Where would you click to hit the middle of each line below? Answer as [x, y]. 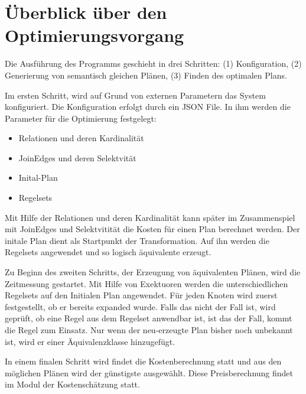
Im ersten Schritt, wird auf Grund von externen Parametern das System [135, 95]
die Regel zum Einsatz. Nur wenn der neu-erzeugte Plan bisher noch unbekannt [149, 330]
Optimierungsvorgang [95, 35]
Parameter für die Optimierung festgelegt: [81, 118]
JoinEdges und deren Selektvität [77, 157]
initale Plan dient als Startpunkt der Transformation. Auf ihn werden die [137, 240]
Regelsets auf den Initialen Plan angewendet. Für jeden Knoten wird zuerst [141, 295]
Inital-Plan [38, 178]
